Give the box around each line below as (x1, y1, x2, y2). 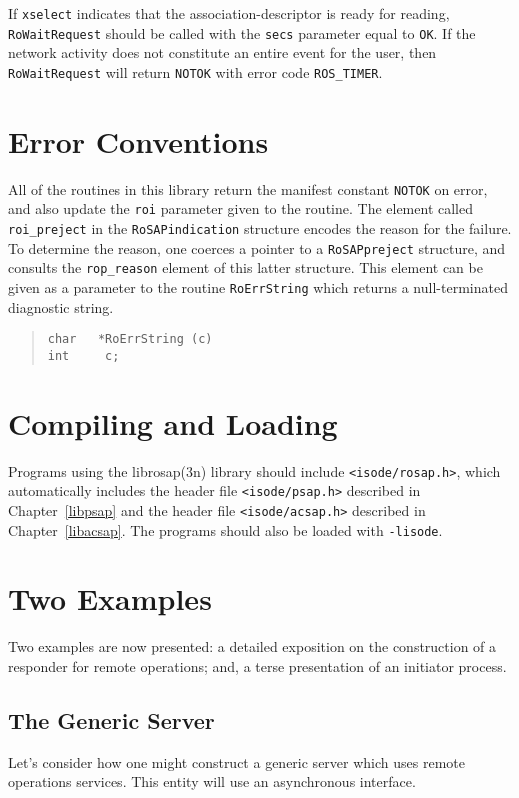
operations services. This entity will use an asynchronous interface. (8, 771, 416, 792)
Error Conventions (8, 120, 269, 161)
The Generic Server (8, 704, 215, 735)
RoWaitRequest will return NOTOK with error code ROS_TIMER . (8, 61, 383, 82)
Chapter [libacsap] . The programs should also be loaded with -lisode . (8, 519, 443, 540)
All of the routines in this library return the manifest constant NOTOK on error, (8, 178, 488, 199)
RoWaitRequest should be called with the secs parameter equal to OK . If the (8, 22, 476, 43)
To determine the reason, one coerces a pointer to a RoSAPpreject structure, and (8, 237, 506, 258)
